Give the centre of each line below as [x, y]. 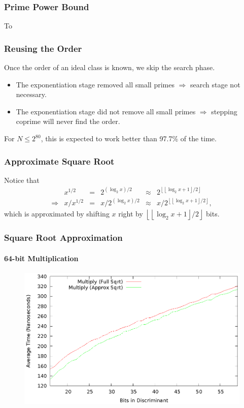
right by [131, 214]
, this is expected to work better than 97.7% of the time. [129, 138]
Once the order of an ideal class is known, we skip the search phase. [110, 67]
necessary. [31, 94]
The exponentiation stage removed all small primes [95, 84]
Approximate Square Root [59, 161]
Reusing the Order [43, 48]
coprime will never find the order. [68, 121]
